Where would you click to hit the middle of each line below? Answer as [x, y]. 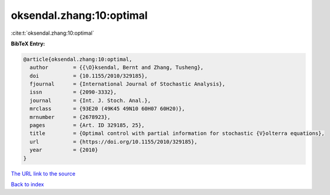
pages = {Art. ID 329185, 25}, [87, 125]
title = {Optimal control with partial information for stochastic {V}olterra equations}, [177, 133]
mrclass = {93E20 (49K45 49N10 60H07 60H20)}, [107, 109]
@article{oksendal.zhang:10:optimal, [78, 59]
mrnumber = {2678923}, [70, 117]
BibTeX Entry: [28, 44]
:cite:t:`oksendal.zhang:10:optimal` [52, 33]
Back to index [27, 184]
